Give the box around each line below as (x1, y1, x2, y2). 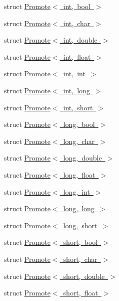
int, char (63, 18, 90, 28)
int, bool (63, 1, 90, 11)
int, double (63, 35, 97, 45)
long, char (63, 135, 95, 146)
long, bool (63, 119, 95, 129)
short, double (63, 270, 105, 281)
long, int (63, 186, 90, 197)
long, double (63, 153, 102, 163)
